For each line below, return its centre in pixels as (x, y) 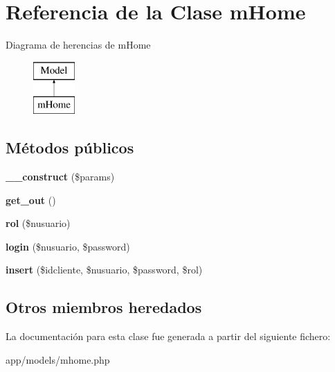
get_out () (31, 200)
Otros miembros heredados (104, 307)
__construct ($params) (60, 177)
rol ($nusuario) (38, 223)
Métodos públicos (70, 147)
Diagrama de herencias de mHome (78, 45)
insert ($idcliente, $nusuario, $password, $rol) (104, 270)
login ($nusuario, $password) (68, 246)
